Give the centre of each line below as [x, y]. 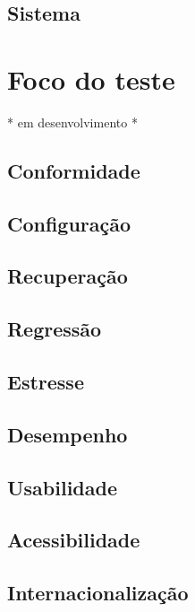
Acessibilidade [74, 540]
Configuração [69, 223]
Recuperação [68, 276]
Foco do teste [91, 79]
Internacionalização [98, 593]
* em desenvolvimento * [72, 122]
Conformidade [74, 170]
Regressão [55, 329]
